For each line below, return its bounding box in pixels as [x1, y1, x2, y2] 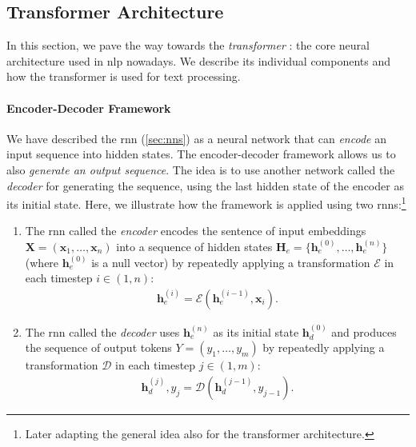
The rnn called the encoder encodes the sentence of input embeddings [25, 222, 366, 239]
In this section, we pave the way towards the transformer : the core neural [6, 37, 370, 54]
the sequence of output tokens [25, 339, 172, 356]
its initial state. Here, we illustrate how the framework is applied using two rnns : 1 [6, 194, 406, 212]
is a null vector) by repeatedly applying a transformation [91, 253, 370, 270]
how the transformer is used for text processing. [6, 68, 241, 85]
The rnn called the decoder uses [25, 323, 180, 340]
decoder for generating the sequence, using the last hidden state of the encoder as [6, 177, 404, 194]
